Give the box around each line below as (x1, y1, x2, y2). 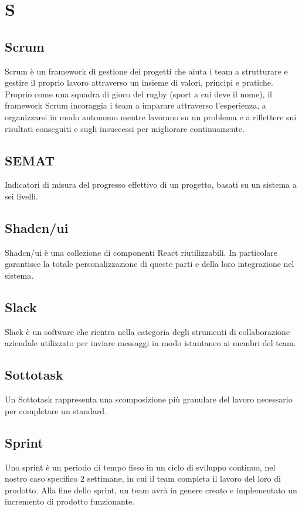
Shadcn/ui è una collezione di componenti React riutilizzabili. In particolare (5, 246, 278, 258)
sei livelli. (5, 189, 38, 202)
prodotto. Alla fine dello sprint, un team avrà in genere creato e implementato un (5, 483, 297, 496)
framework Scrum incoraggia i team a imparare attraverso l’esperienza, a (5, 99, 266, 111)
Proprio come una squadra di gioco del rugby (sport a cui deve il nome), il (5, 87, 272, 100)
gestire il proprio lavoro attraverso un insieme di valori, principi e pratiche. (5, 76, 273, 89)
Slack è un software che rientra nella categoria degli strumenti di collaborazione (5, 325, 290, 337)
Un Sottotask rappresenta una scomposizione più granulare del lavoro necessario (5, 393, 293, 405)
